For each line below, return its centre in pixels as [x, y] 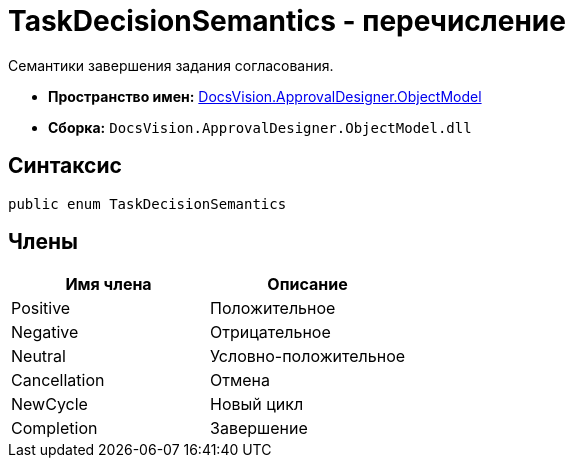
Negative [45, 332]
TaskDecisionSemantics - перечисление [287, 21]
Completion [54, 428]
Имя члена [108, 284]
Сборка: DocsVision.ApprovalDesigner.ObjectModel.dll [260, 127]
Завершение [259, 428]
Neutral [38, 356]
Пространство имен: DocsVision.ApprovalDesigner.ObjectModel [265, 96]
